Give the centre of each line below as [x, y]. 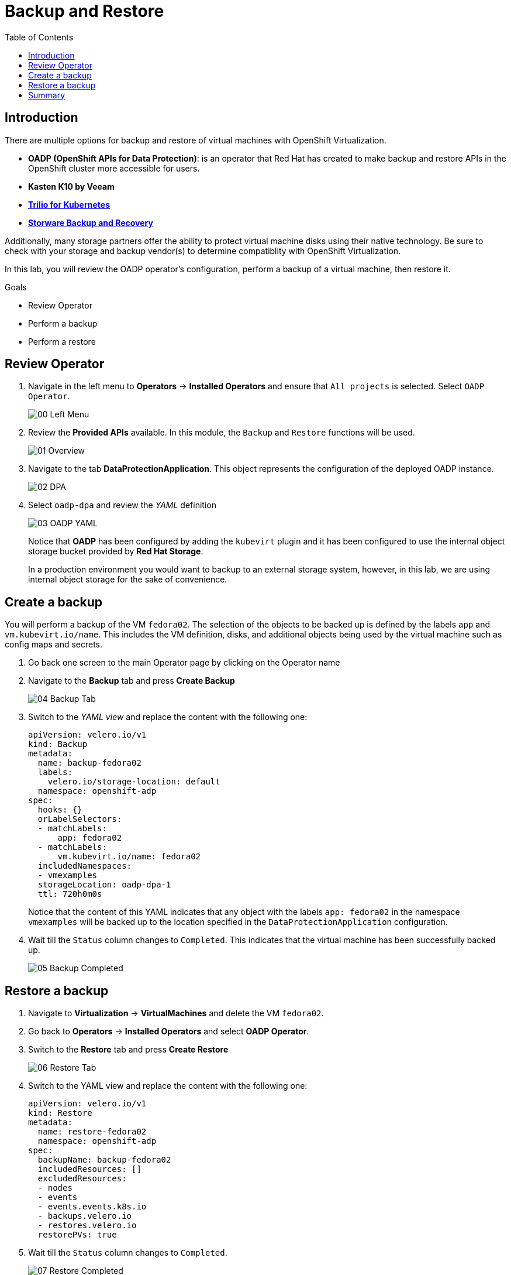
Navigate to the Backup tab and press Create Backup [132, 681]
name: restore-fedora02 [92, 1132]
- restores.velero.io [87, 1226]
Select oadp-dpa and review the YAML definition [122, 505]
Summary [47, 95]
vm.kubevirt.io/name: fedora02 [129, 857]
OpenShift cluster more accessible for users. [114, 168]
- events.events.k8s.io [92, 1207]
